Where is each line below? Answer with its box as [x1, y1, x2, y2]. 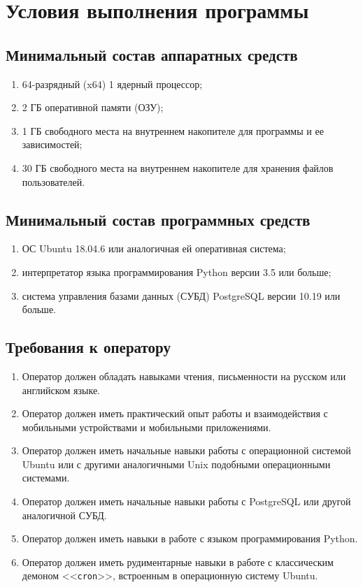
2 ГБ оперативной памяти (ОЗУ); [22, 100, 164, 115]
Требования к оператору [6, 336, 171, 358]
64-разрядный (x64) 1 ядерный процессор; [22, 76, 203, 91]
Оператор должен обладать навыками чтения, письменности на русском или [22, 368, 346, 383]
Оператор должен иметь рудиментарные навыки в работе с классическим [22, 554, 334, 569]
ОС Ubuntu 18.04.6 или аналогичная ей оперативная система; [22, 241, 286, 256]
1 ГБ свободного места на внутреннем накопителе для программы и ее [22, 123, 324, 138]
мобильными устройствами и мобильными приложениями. [22, 419, 271, 434]
